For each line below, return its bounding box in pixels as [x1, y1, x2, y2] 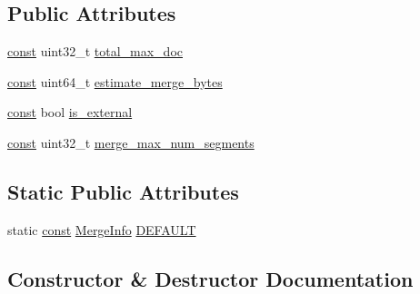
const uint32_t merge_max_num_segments [7, 132, 255, 152]
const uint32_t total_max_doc [7, 42, 183, 61]
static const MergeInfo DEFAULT [7, 220, 196, 239]
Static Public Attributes [7, 177, 239, 205]
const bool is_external [7, 103, 133, 122]
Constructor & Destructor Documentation [7, 264, 414, 292]
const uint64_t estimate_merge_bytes [7, 72, 223, 91]
